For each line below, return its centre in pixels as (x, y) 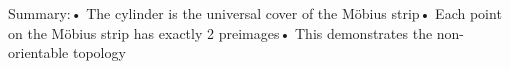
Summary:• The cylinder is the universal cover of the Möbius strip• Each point (255, 13)
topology (99, 52)
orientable (38, 52)
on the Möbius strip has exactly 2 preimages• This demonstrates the (220, 32)
